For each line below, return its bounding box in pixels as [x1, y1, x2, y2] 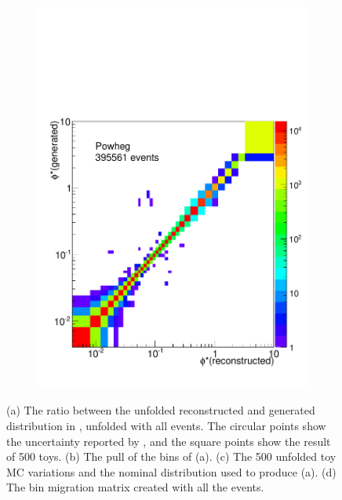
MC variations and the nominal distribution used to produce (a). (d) [6, 463, 337, 480]
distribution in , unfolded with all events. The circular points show [6, 417, 326, 433]
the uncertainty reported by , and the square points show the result [6, 432, 331, 449]
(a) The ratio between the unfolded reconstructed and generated [6, 402, 315, 418]
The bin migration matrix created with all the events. [6, 479, 264, 495]
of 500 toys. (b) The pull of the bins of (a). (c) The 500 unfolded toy [6, 448, 337, 465]
